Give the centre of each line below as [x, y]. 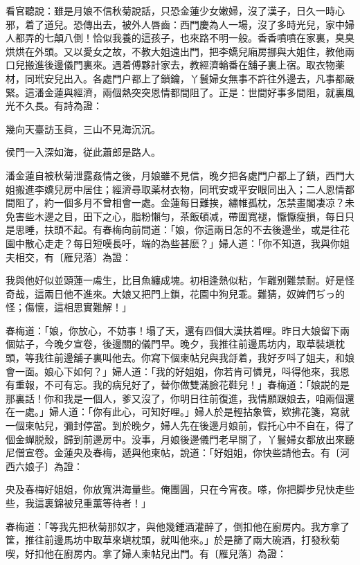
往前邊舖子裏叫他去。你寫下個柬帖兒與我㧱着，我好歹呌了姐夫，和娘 [199, 358]
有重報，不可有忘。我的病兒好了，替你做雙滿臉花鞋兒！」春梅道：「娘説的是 [178, 385]
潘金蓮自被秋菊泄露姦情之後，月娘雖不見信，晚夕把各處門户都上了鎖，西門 [175, 175]
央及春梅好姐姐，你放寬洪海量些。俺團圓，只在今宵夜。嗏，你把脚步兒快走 [175, 489]
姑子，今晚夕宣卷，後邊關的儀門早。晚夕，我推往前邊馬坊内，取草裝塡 [175, 344]
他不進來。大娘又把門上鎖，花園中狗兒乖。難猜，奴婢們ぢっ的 [204, 293]
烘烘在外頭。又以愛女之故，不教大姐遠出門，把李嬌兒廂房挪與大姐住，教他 [175, 51]
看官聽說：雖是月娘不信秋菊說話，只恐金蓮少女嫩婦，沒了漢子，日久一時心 [175, 10]
